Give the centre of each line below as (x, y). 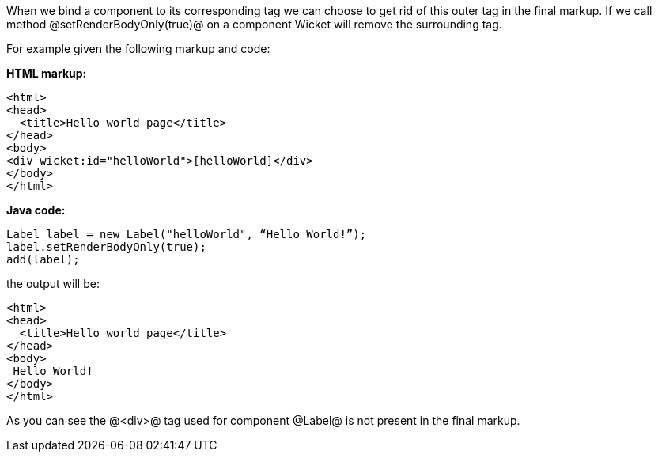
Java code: (36, 210)
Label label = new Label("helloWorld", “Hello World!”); (187, 234)
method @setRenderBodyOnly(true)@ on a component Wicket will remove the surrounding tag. (254, 24)
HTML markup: (47, 73)
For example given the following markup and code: (138, 49)
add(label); (43, 259)
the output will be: (53, 284)
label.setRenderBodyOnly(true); (106, 247)
